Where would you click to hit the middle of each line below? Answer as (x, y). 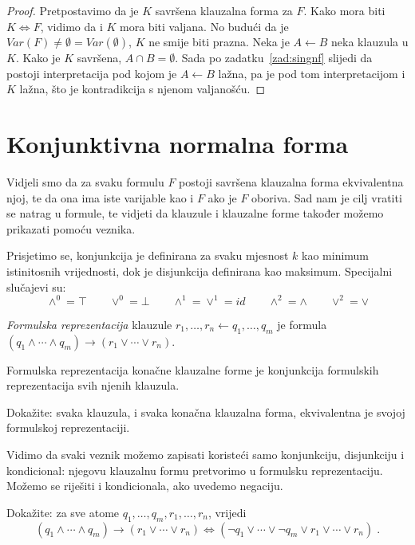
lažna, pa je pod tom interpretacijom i (312, 73)
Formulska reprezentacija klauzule (89, 324)
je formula (302, 324)
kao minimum (336, 255)
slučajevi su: (36, 286)
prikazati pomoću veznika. (71, 228)
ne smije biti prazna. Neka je (219, 42)
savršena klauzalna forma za (224, 10)
